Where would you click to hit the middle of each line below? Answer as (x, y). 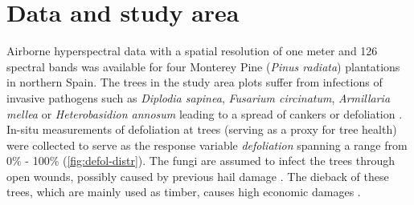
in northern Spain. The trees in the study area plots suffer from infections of (195, 82)
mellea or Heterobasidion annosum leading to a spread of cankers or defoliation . (205, 113)
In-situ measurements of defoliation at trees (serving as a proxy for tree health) (202, 129)
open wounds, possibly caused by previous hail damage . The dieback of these (198, 176)
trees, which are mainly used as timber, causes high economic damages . (184, 192)
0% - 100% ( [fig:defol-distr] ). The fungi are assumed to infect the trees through (201, 161)
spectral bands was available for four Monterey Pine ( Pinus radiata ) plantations (203, 66)
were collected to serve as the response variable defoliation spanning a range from (207, 145)
